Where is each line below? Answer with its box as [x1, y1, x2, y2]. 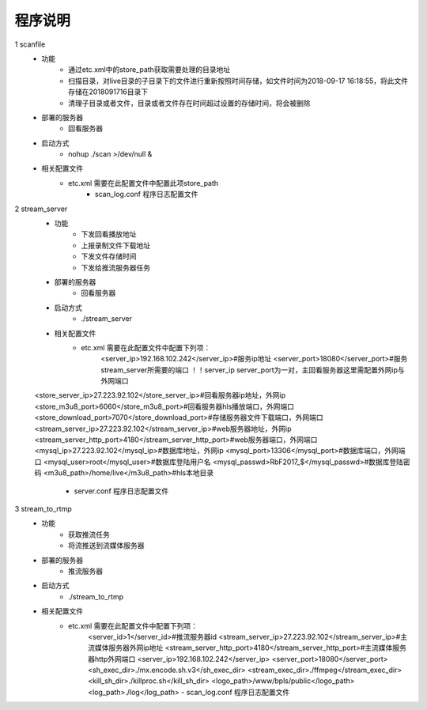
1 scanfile [14, 40, 46, 49]
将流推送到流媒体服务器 [68, 541, 145, 550]
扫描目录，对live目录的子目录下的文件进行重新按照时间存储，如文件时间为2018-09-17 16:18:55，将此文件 [68, 76, 409, 85]
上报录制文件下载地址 [81, 240, 150, 250]
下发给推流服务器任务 [81, 262, 150, 272]
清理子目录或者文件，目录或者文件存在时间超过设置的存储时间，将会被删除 [68, 98, 311, 108]
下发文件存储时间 [81, 251, 137, 261]
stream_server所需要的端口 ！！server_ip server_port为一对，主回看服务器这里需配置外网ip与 [100, 364, 405, 375]
